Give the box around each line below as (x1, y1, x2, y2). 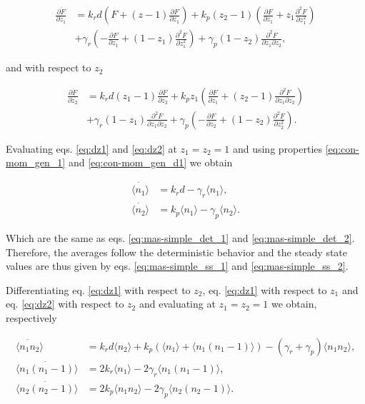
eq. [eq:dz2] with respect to (6, 296, 124, 311)
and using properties (232, 141, 323, 156)
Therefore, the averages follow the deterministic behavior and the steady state (6, 244, 348, 259)
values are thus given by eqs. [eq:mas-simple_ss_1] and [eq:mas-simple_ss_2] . (6, 258, 349, 273)
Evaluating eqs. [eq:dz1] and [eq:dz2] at (6, 141, 177, 156)
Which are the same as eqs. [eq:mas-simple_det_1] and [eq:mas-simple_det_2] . (6, 231, 355, 245)
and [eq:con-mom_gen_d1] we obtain (68, 155, 233, 170)
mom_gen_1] (6, 155, 66, 170)
